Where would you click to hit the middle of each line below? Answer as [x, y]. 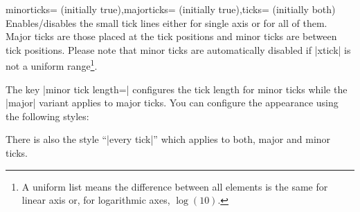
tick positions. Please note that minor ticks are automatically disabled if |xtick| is [178, 49]
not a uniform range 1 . [52, 65]
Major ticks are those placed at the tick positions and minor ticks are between [171, 36]
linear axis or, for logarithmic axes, [96, 200]
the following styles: [47, 116]
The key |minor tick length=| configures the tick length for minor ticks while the [177, 89]
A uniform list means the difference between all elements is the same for [175, 186]
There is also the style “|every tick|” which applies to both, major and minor [168, 139]
